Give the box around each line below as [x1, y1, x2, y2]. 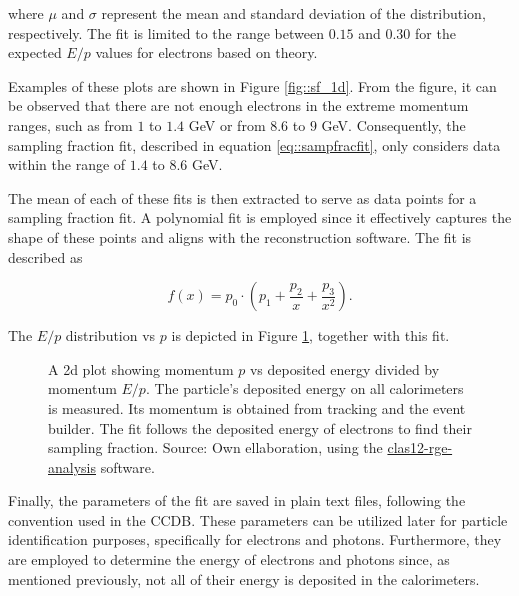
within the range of [8, 154, 126, 175]
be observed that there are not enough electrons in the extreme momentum [8, 95, 469, 116]
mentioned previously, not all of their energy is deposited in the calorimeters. [8, 568, 480, 589]
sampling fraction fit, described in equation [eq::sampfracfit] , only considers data [8, 134, 501, 155]
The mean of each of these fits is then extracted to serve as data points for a [8, 187, 477, 208]
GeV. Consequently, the [321, 114, 466, 135]
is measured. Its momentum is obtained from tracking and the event [48, 397, 466, 418]
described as [8, 246, 83, 267]
